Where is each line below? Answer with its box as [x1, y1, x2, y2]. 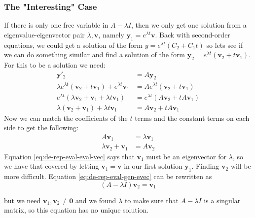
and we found [75, 195, 116, 205]
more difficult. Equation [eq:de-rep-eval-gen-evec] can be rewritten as [4, 171, 212, 182]
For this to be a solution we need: [4, 60, 106, 70]
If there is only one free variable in [4, 20, 109, 30]
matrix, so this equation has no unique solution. [4, 205, 149, 215]
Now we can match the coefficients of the [4, 112, 128, 123]
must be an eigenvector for [146, 151, 227, 161]
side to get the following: [4, 122, 78, 133]
